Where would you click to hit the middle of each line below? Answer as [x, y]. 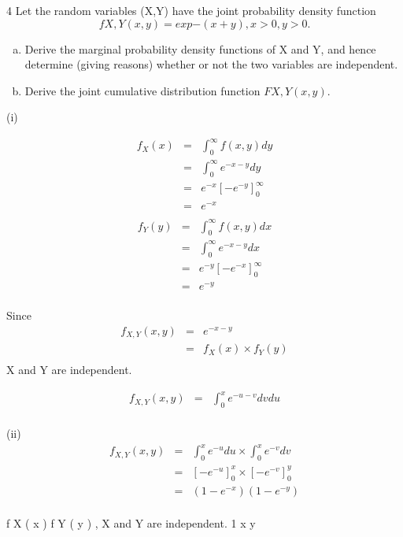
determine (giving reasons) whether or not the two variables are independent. [211, 64]
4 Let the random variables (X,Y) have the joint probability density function [191, 10]
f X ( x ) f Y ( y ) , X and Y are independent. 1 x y [131, 522]
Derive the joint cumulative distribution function [142, 90]
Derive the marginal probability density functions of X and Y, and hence [200, 48]
